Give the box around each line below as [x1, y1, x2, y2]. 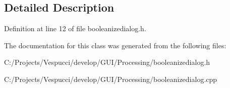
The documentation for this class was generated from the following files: [4, 40, 226, 50]
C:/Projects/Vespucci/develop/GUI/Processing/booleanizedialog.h [4, 57, 210, 67]
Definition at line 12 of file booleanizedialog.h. [4, 23, 146, 34]
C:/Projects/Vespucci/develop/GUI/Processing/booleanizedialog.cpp [4, 73, 217, 84]
